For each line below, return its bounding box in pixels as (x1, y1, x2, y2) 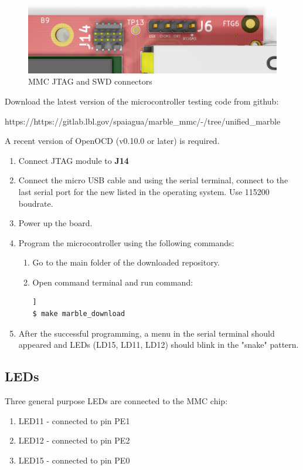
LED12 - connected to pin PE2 (18, 434, 130, 446)
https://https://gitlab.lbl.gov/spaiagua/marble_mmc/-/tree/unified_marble (5, 115, 281, 127)
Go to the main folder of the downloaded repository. (32, 256, 220, 268)
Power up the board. (18, 217, 93, 229)
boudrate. (18, 197, 53, 209)
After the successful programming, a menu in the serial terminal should (18, 327, 275, 339)
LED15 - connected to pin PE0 (18, 454, 130, 466)
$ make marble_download (32, 310, 125, 318)
